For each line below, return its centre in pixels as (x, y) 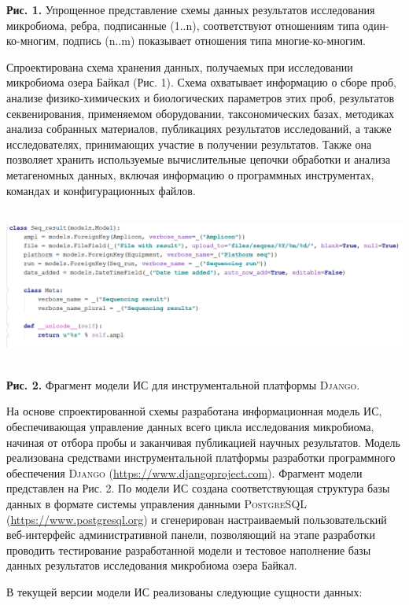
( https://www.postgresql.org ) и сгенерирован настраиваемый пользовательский (197, 519)
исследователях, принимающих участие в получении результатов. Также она (189, 144)
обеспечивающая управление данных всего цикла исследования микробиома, (190, 427)
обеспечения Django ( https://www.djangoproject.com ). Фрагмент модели (184, 472)
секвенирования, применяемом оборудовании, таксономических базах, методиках (201, 113)
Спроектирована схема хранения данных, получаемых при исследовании (180, 66)
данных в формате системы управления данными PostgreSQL (157, 504)
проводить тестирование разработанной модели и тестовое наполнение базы (189, 550)
